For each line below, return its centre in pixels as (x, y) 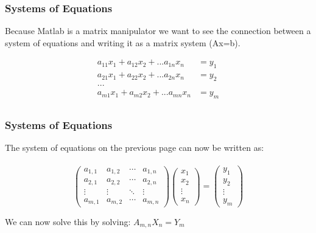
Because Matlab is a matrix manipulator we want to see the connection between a (158, 31)
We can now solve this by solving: (68, 221)
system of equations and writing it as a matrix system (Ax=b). (123, 42)
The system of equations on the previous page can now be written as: (135, 148)
